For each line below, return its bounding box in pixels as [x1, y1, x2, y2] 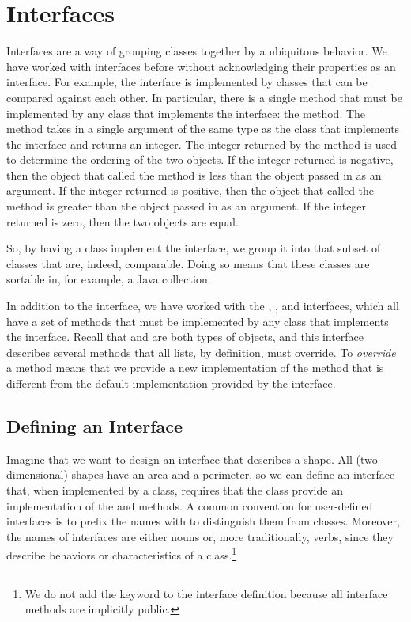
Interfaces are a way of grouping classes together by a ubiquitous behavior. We [6, 43, 387, 59]
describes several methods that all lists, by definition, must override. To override [6, 343, 396, 360]
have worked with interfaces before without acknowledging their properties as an [6, 58, 396, 74]
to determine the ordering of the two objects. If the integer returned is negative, [6, 151, 394, 168]
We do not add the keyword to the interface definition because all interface [25, 585, 388, 601]
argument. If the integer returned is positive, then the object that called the [6, 182, 375, 199]
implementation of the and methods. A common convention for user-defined [6, 497, 373, 514]
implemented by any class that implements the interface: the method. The [6, 104, 366, 121]
